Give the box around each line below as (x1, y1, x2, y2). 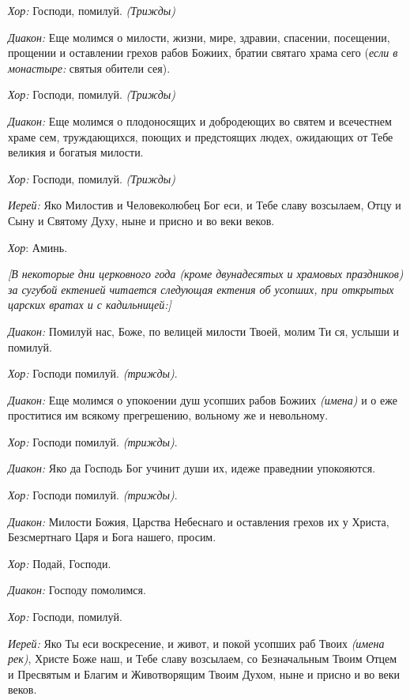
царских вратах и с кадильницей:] (8, 296, 171, 313)
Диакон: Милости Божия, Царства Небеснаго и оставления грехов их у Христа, (8, 513, 389, 529)
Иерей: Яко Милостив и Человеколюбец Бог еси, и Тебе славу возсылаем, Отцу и (8, 197, 401, 213)
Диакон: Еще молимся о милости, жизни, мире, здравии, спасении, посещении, (8, 28, 390, 45)
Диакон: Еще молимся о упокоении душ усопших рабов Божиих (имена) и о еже (8, 391, 397, 408)
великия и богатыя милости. (8, 144, 144, 160)
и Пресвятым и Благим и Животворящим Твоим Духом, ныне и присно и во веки (8, 665, 400, 682)
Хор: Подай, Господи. (8, 555, 111, 571)
